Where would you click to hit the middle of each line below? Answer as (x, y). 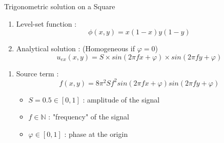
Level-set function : (46, 23)
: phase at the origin (96, 134)
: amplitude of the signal (121, 99)
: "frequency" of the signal (89, 117)
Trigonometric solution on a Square (60, 6)
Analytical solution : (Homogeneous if (75, 48)
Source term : (37, 73)
